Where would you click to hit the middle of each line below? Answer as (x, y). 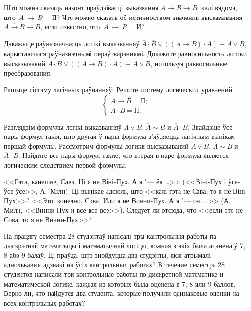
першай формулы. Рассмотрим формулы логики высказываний (96, 146)
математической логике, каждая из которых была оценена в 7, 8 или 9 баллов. (120, 283)
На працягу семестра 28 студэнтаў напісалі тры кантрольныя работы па (110, 236)
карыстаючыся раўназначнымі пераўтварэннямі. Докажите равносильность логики (125, 53)
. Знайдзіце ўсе (210, 126)
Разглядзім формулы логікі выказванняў (63, 126)
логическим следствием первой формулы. (65, 165)
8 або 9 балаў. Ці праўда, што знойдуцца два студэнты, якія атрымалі (108, 255)
